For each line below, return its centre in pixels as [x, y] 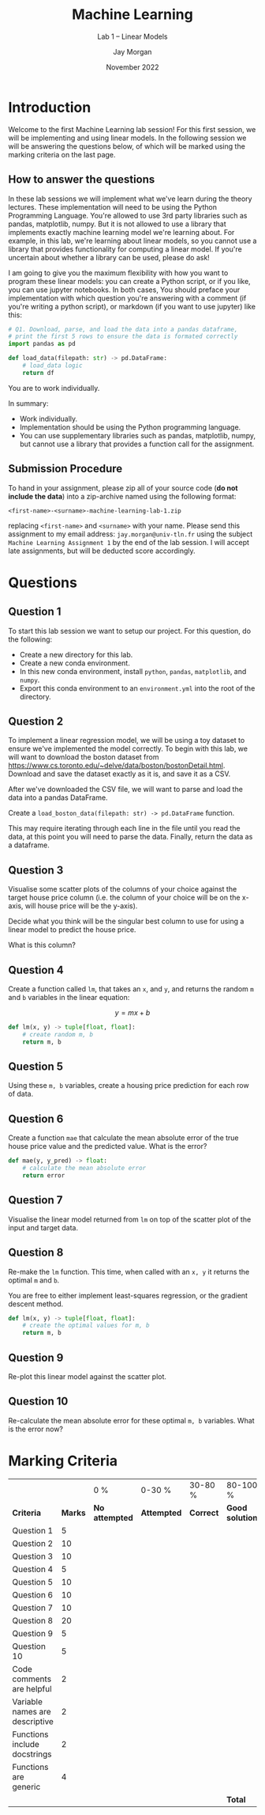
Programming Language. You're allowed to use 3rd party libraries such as [128, 215]
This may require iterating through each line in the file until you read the [124, 828]
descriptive [33, 1721]
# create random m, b [58, 1034]
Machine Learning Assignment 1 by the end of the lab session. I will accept [129, 542]
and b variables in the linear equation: [69, 997]
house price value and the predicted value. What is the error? [108, 1146]
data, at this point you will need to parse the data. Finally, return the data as [131, 837]
